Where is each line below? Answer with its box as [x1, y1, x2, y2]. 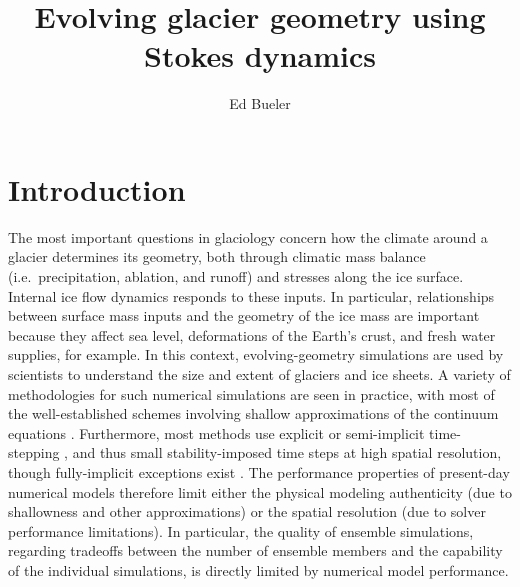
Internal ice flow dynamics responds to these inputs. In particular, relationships [8, 285, 495, 306]
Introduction [8, 168, 186, 209]
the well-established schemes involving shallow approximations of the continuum [8, 403, 499, 424]
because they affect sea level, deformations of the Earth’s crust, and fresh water [8, 324, 496, 345]
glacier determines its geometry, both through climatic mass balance [8, 246, 426, 267]
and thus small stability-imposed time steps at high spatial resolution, [72, 442, 502, 463]
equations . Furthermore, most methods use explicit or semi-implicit [8, 422, 425, 443]
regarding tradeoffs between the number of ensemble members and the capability [8, 540, 503, 561]
